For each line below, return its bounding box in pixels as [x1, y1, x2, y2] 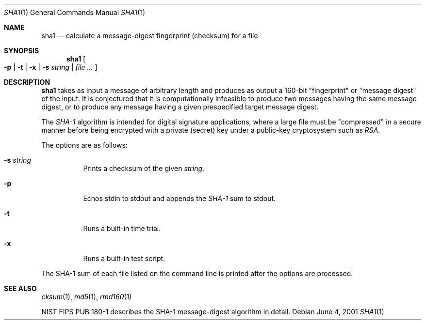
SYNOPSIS [4, 46, 39, 55]
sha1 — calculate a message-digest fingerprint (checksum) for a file [41, 31, 258, 40]
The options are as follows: [41, 141, 128, 149]
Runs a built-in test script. [83, 254, 165, 262]
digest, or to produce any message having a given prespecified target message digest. [41, 103, 319, 111]
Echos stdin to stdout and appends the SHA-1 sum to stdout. [83, 194, 276, 202]
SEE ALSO [4, 284, 37, 293]
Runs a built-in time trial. [83, 224, 161, 232]
